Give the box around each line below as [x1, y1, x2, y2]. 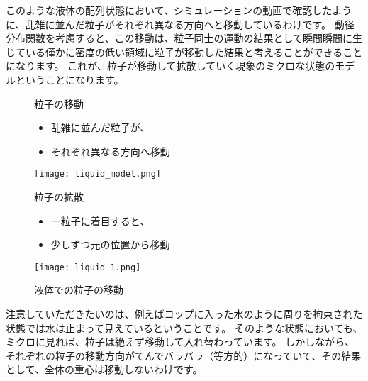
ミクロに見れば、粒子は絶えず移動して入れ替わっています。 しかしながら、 [6, 334, 355, 349]
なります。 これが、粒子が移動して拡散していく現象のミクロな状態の [15, 58, 335, 73]
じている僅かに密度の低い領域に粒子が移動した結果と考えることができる [6, 44, 343, 59]
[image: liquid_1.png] [34, 262, 141, 272]
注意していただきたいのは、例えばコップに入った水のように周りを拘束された [6, 307, 363, 321]
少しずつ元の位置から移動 [50, 237, 170, 252]
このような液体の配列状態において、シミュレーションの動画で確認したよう [6, 3, 352, 17]
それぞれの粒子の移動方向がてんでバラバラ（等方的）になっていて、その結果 [6, 348, 362, 363]
